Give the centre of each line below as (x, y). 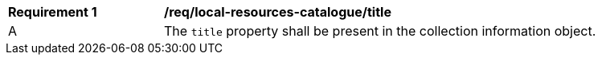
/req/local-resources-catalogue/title (278, 12)
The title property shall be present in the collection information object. (380, 31)
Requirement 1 (53, 12)
